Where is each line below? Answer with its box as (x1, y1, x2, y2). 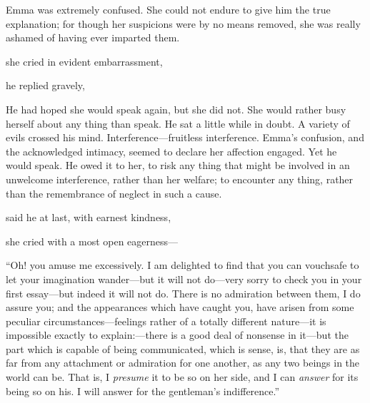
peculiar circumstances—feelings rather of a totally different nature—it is (6, 313, 326, 328)
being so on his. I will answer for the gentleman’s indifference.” (6, 383, 280, 398)
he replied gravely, (6, 78, 85, 93)
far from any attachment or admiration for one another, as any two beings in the (6, 355, 360, 370)
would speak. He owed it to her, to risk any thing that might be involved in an (6, 158, 350, 173)
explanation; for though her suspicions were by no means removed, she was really (6, 16, 361, 31)
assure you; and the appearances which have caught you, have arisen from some (6, 300, 354, 315)
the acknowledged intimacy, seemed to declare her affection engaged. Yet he (6, 143, 337, 158)
